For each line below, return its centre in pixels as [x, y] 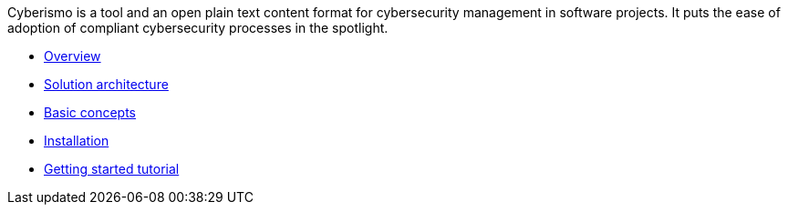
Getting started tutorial [112, 169]
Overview [73, 56]
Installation [77, 141]
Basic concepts [90, 112]
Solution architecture [106, 84]
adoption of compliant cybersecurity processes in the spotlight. [198, 28]
